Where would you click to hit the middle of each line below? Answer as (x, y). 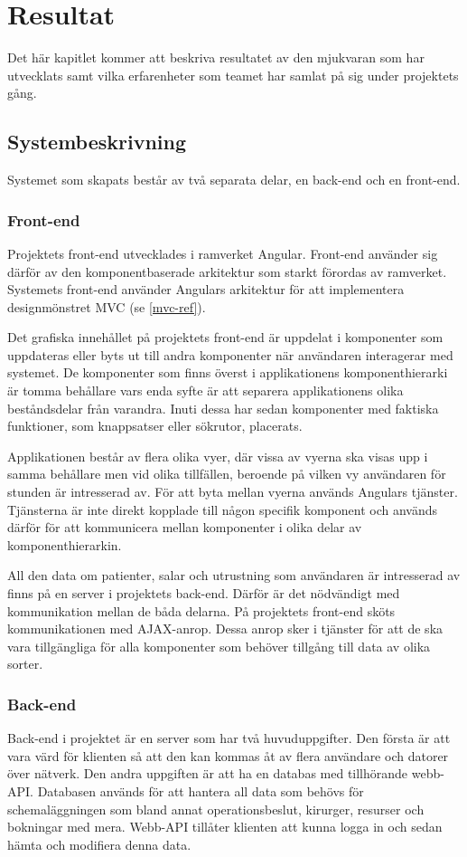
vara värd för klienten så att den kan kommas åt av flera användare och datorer (228, 755)
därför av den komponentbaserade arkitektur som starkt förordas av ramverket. (227, 271)
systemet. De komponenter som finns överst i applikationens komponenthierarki (228, 372)
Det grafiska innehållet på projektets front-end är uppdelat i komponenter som (225, 337)
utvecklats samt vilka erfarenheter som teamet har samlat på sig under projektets (233, 75)
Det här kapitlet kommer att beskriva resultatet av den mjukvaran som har (216, 57)
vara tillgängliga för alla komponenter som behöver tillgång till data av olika (219, 646)
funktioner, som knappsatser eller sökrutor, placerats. (155, 426)
